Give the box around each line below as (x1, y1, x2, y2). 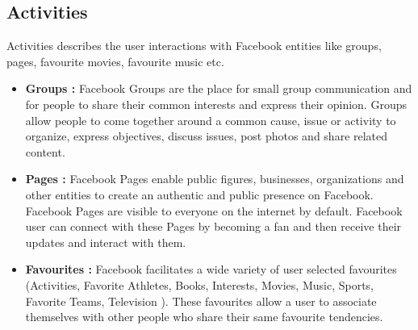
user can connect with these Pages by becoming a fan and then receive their (25, 218, 402, 235)
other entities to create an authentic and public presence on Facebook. (25, 186, 374, 203)
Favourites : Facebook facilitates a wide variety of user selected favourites (25, 261, 397, 278)
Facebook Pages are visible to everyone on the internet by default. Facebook (25, 202, 403, 219)
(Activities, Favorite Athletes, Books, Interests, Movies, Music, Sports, (25, 276, 374, 293)
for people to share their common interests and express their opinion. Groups (25, 95, 407, 112)
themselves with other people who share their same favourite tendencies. (25, 308, 383, 325)
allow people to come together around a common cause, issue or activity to (25, 111, 396, 128)
